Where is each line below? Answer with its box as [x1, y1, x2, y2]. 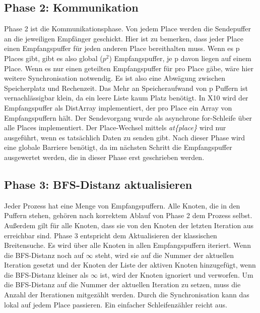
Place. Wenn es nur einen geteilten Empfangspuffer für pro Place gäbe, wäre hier [4, 63, 253, 73]
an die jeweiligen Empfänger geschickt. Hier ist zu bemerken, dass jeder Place [4, 33, 243, 43]
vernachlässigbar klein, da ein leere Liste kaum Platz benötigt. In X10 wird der [4, 92, 248, 103]
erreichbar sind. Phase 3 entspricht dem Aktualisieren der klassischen [4, 230, 217, 240]
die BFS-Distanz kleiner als [4, 269, 89, 280]
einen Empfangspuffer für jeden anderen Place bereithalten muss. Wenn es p [4, 43, 240, 54]
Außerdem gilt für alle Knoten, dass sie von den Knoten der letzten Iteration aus [4, 220, 254, 230]
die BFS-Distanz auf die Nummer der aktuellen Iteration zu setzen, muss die [4, 279, 241, 290]
